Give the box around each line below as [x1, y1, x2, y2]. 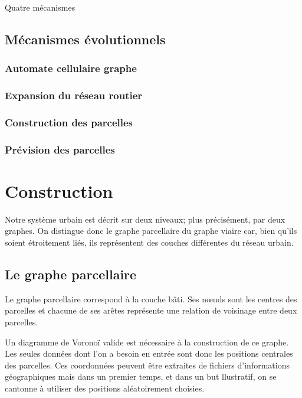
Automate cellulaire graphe [5, 61, 137, 76]
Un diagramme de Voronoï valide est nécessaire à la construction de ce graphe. [5, 335, 289, 348]
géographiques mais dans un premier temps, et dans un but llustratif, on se [5, 370, 277, 383]
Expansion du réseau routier [5, 88, 143, 103]
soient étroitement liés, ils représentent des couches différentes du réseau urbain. [5, 236, 294, 249]
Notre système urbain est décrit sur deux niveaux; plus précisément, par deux [5, 213, 285, 225]
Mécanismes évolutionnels [5, 30, 166, 48]
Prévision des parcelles [5, 142, 115, 156]
